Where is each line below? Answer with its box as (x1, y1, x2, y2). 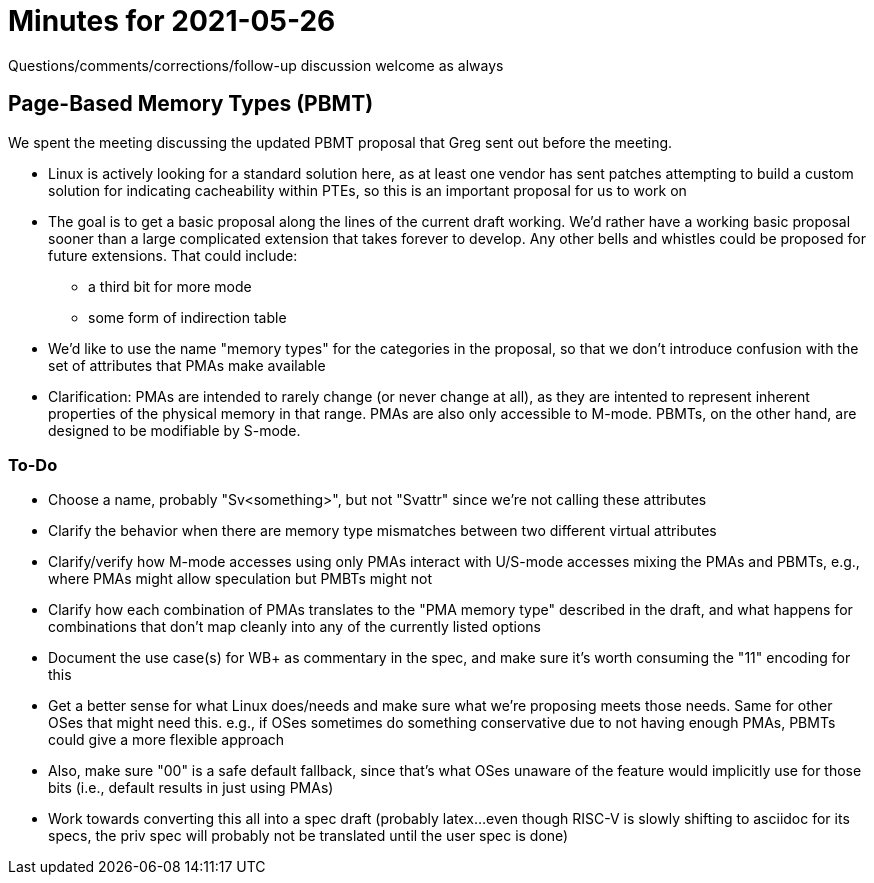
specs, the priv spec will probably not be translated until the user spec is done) (48, 827, 569, 845)
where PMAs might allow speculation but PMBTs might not (48, 570, 432, 588)
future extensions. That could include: (48, 246, 298, 264)
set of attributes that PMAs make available (48, 356, 326, 374)
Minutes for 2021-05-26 (8, 4, 336, 38)
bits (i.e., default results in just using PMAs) (48, 779, 334, 797)
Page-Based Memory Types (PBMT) (8, 91, 374, 117)
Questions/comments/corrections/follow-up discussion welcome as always (8, 56, 504, 74)
